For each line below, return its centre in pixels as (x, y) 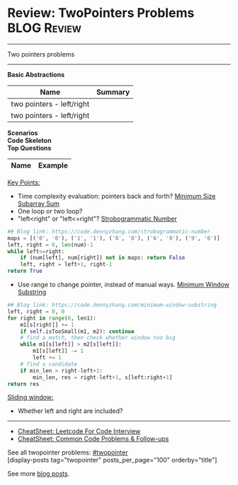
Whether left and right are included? (70, 411)
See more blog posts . (39, 474)
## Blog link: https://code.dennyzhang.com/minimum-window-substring (112, 305)
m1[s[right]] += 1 (47, 325)
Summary (113, 92)
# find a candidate (49, 364)
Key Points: (24, 182)
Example (53, 165)
